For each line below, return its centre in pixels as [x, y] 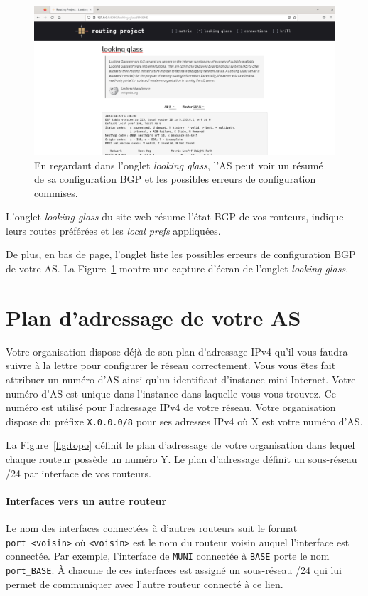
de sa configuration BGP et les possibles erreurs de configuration [175, 179]
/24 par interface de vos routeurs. [79, 473]
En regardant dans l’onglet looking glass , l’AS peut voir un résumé [179, 165]
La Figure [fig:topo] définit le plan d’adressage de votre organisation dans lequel [180, 445]
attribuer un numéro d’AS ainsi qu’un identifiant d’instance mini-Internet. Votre [181, 379]
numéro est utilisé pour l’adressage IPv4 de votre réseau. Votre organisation [171, 407]
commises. [56, 192]
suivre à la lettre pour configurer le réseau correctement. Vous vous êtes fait [171, 365]
